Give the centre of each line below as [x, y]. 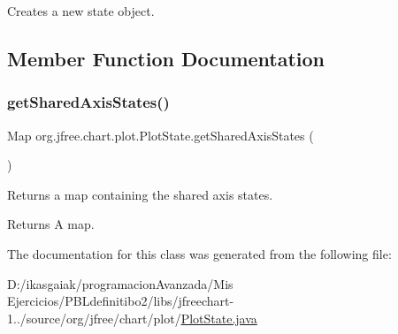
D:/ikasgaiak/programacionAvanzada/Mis [120, 283]
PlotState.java [219, 318]
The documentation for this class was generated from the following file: [199, 253]
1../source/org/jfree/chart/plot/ [94, 318]
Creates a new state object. [81, 11]
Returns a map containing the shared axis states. [140, 194]
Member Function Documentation [166, 58]
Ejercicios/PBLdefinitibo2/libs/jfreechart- [121, 301]
